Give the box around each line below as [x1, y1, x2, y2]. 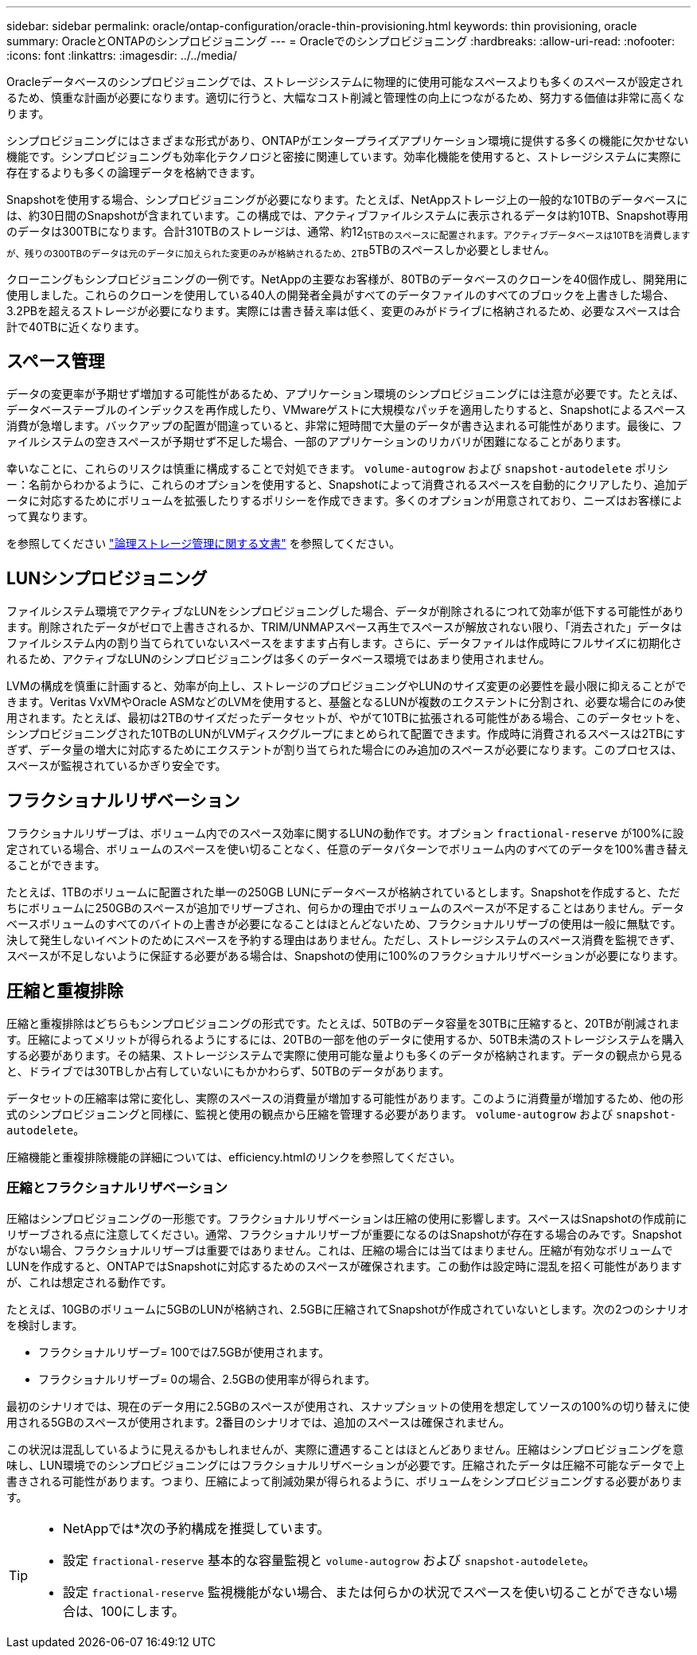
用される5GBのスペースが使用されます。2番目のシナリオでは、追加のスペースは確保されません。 [6, 1415, 511, 1429]
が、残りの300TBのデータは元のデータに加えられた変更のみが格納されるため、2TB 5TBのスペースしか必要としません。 [6, 242, 555, 260]
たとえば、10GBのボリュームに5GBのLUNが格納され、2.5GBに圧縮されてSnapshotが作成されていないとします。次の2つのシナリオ [6, 1302, 689, 1316]
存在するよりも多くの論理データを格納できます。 [6, 166, 262, 179]
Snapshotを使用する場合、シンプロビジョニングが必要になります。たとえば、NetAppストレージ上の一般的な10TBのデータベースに [6, 193, 688, 206]
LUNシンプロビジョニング [6, 568, 208, 588]
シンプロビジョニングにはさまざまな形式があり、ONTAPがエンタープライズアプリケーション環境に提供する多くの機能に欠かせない [6, 134, 689, 147]
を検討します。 [6, 1317, 84, 1332]
